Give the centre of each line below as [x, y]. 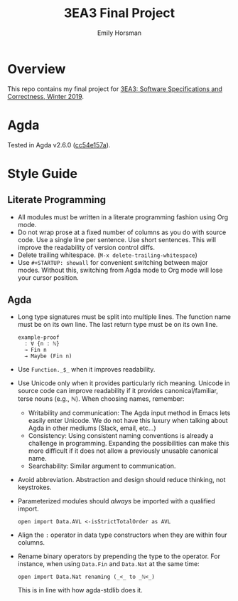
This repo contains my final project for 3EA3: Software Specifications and [115, 89]
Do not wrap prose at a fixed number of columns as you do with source [122, 232]
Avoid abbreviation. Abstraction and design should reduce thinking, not [121, 480]
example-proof [38, 338]
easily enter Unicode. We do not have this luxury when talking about [128, 421]
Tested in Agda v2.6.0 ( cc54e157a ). [59, 145]
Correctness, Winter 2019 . [45, 96]
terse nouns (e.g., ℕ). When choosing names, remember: [101, 399]
